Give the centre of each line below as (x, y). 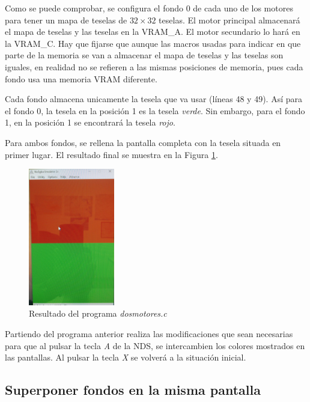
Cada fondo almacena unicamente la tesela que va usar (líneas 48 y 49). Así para (154, 99)
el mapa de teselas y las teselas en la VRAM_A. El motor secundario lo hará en (153, 32)
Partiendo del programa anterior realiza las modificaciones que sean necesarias (149, 334)
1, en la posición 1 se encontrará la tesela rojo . (90, 122)
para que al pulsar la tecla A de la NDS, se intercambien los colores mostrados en (155, 345)
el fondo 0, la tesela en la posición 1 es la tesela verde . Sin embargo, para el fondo (155, 110)
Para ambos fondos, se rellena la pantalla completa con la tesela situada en (143, 142)
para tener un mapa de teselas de (66, 20)
